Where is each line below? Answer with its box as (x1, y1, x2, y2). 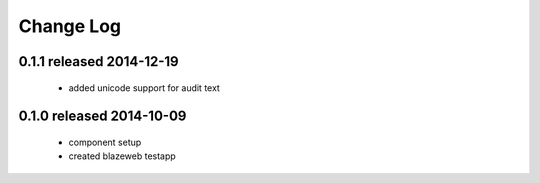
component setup (68, 136, 142, 148)
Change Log (18, 15, 122, 37)
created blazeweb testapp (68, 150, 177, 162)
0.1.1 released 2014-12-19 (18, 53, 179, 70)
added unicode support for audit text (68, 81, 220, 94)
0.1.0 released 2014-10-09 (18, 108, 187, 125)
